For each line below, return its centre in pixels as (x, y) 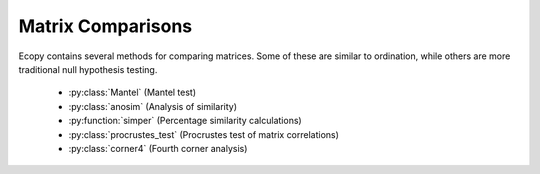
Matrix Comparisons (105, 26)
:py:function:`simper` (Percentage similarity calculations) (185, 121)
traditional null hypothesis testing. (88, 69)
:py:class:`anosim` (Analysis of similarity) (153, 106)
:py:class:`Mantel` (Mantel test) (132, 92)
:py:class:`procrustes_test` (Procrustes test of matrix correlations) (204, 134)
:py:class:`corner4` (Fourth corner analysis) (158, 148)
